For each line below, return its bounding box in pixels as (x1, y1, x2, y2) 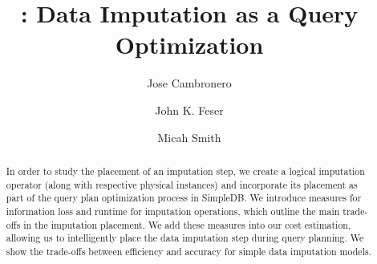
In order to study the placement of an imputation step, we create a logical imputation (6, 164, 365, 177)
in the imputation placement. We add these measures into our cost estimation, (23, 217, 351, 231)
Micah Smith (157, 128, 221, 145)
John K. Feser (155, 101, 224, 118)
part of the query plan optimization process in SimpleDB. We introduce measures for (6, 191, 362, 205)
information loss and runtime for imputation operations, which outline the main (6, 204, 340, 217)
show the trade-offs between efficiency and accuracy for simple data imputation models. (6, 244, 371, 258)
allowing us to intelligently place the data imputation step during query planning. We (6, 231, 364, 245)
